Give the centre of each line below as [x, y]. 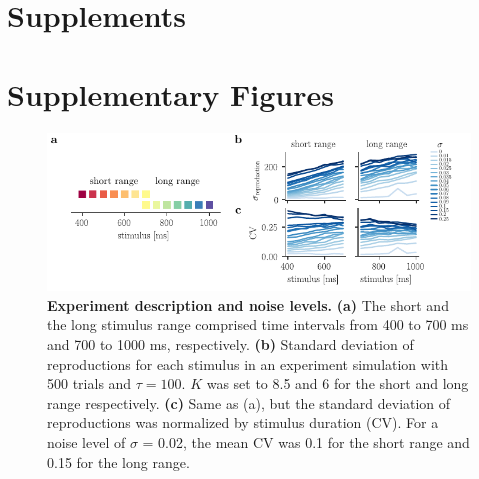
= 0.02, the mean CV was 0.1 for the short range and [306, 442]
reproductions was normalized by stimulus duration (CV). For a [243, 422]
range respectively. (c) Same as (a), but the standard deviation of [249, 402]
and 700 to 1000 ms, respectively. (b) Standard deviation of [230, 344]
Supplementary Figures [170, 93]
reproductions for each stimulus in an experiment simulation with [248, 363]
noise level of [86, 442]
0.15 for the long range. [118, 461]
